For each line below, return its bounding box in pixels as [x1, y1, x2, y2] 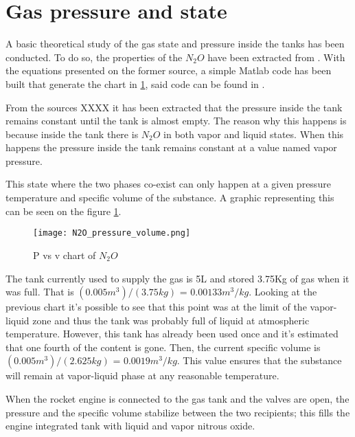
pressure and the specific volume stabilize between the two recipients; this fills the [5, 405, 350, 419]
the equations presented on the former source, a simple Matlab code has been [5, 63, 332, 78]
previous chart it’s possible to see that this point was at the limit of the [5, 300, 307, 314]
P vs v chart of [33, 247, 96, 262]
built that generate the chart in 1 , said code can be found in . [5, 76, 265, 91]
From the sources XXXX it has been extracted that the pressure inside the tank [5, 100, 343, 114]
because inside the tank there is [5, 126, 139, 141]
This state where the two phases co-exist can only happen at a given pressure [5, 177, 331, 191]
